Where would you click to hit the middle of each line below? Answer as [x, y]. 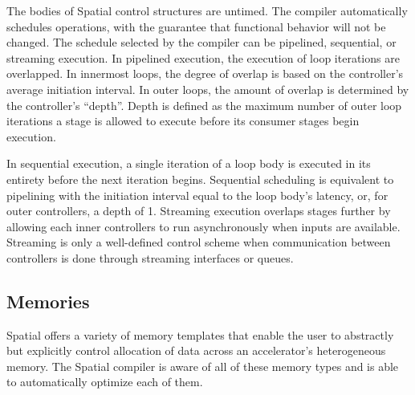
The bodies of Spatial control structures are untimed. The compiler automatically [207, 10]
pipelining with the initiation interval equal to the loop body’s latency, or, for [197, 195]
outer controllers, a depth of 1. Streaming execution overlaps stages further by [199, 211]
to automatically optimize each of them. [105, 382]
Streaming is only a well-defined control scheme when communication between [199, 242]
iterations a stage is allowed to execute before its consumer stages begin [183, 121]
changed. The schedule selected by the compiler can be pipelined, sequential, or [201, 42]
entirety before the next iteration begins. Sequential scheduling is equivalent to [200, 179]
